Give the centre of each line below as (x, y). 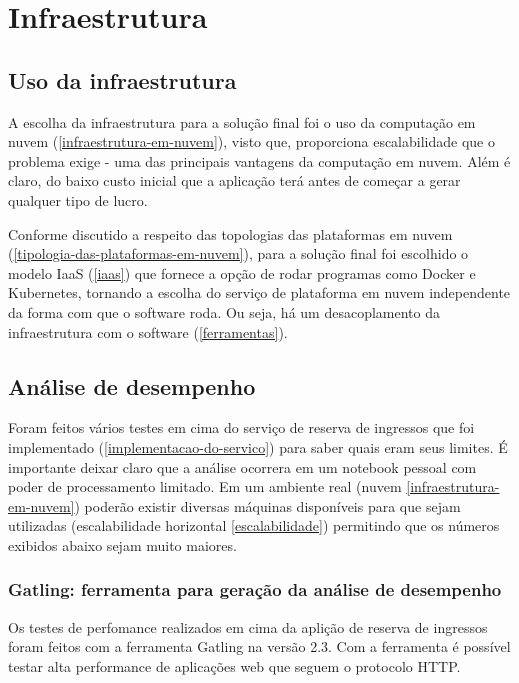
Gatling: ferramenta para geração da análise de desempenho (255, 589)
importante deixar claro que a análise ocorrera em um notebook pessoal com (242, 466)
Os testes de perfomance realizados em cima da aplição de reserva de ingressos (248, 626)
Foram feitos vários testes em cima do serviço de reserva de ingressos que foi (241, 427)
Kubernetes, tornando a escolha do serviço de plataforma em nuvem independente (259, 292)
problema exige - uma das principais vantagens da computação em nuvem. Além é (259, 160)
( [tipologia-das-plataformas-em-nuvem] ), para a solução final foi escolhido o (238, 253)
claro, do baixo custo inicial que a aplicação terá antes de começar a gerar (234, 180)
